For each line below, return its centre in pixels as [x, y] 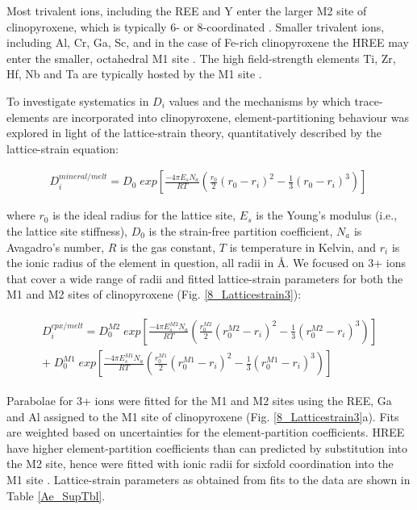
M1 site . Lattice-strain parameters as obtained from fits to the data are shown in [208, 479]
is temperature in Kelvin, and [303, 247]
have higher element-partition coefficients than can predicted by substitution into [207, 447]
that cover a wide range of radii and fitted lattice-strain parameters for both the [205, 278]
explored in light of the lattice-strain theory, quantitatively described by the [194, 133]
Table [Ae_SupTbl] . [56, 495]
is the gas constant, [168, 247]
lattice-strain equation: [63, 148]
